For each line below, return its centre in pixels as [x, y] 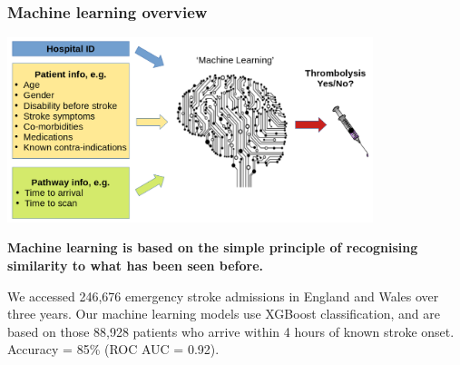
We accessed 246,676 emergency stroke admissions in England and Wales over [223, 296]
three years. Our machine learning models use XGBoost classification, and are [224, 314]
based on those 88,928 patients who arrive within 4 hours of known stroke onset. [231, 331]
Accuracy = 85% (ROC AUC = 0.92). [113, 349]
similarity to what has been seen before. [136, 265]
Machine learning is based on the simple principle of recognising [213, 247]
